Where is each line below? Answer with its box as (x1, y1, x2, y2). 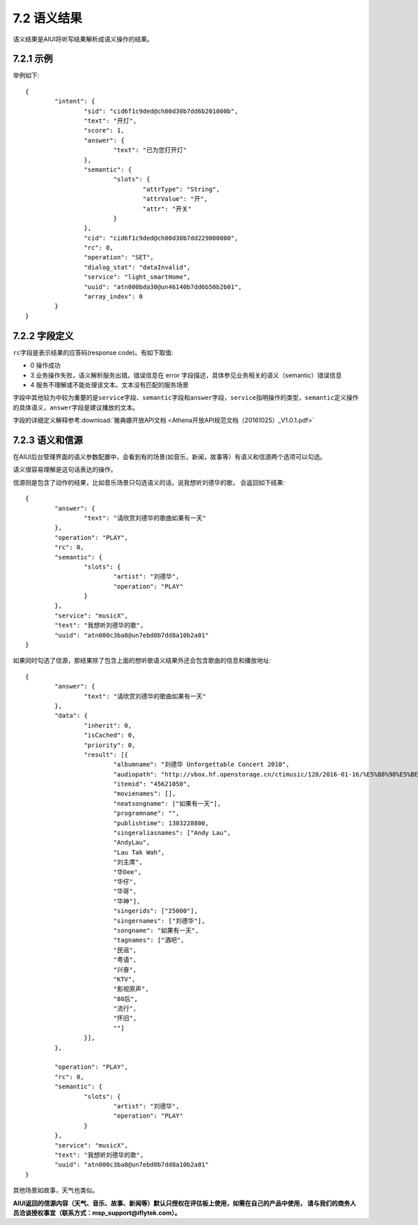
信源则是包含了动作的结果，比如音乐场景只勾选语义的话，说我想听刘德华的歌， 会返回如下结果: (13, 478, 285, 486)
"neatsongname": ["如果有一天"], (113, 799, 222, 807)
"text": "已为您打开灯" (113, 146, 187, 154)
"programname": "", (113, 809, 180, 818)
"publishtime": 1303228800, (113, 819, 209, 827)
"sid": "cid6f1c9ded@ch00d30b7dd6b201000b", (84, 107, 238, 115)
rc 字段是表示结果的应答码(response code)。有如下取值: (13, 348, 173, 356)
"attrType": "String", (142, 185, 220, 193)
